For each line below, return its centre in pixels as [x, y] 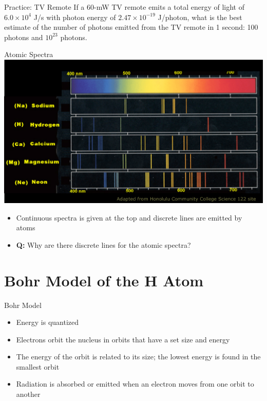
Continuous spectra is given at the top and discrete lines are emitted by [129, 217]
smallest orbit [38, 366]
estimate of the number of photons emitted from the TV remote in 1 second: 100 [131, 27]
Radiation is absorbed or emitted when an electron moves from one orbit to [135, 384]
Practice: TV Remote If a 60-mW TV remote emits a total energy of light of [124, 7]
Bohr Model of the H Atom [104, 280]
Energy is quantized [47, 322]
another [28, 394]
